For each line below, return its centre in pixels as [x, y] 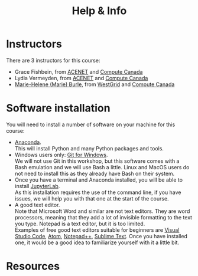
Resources [33, 266]
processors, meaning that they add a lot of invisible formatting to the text [103, 217]
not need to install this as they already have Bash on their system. [95, 173]
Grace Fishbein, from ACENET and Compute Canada [79, 71]
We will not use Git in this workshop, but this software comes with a [97, 161]
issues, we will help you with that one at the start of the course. [92, 198]
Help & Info [99, 11]
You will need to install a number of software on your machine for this [91, 124]
